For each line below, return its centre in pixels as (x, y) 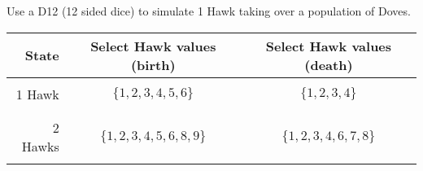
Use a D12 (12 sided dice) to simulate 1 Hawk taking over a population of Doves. (209, 11)
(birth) (153, 64)
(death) (329, 64)
